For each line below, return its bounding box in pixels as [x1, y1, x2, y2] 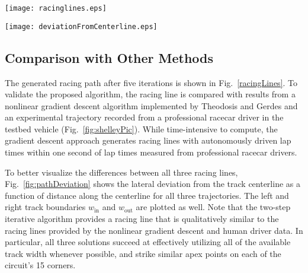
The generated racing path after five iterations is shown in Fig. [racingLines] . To [5, 76, 298, 88]
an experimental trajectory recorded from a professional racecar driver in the [5, 111, 284, 123]
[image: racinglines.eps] [5, 4, 107, 12]
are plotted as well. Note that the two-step [136, 201, 291, 213]
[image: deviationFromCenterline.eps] [5, 22, 158, 31]
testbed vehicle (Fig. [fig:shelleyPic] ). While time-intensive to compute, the [5, 122, 278, 135]
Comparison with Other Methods [5, 48, 214, 66]
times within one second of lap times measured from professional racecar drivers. [5, 146, 297, 158]
